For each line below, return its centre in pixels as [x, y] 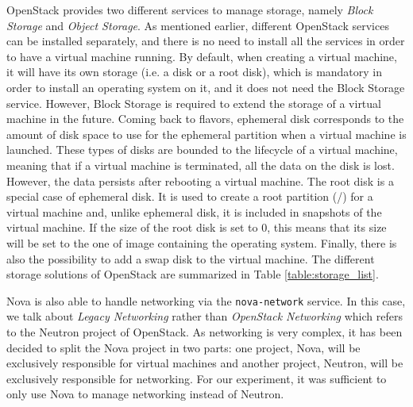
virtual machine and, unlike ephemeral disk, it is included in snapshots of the [194, 211]
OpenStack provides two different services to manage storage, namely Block [190, 10]
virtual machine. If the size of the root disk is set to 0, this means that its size [197, 227]
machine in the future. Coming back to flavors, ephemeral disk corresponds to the [205, 119]
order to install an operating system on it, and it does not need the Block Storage [206, 87]
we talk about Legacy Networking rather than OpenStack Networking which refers [205, 316]
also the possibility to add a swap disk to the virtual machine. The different [191, 258]
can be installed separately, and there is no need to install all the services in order [206, 41]
